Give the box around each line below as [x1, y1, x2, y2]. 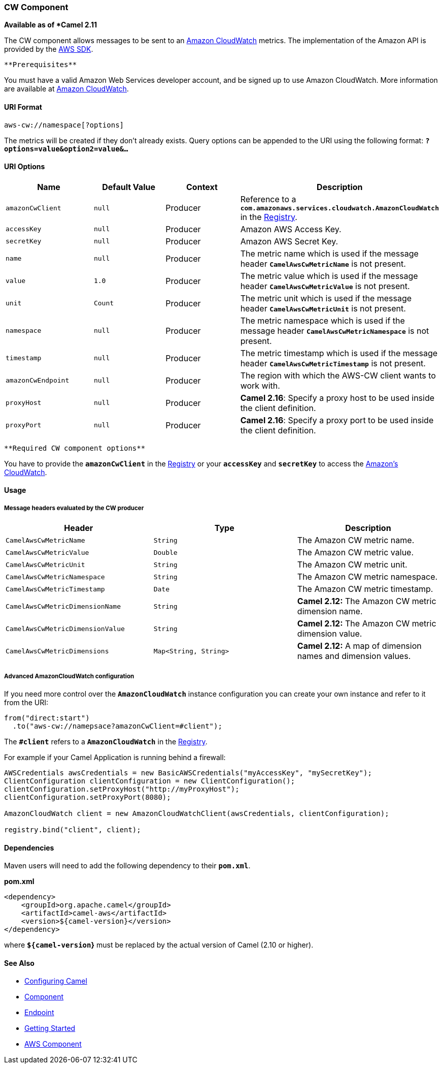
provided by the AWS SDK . [4, 45, 93, 54]
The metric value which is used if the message [240, 270, 418, 281]
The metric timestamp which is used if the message [240, 348, 438, 358]
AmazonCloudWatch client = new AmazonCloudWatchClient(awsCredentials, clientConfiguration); [4, 809, 389, 818]
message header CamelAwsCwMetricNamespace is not [240, 325, 429, 336]
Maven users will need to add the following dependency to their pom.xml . [4, 861, 251, 870]
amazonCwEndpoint [6, 376, 70, 385]
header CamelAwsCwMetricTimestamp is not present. [240, 358, 426, 368]
